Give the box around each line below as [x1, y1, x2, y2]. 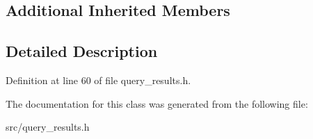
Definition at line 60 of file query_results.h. [6, 72, 191, 87]
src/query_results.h [6, 120, 90, 134]
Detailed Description [6, 40, 158, 62]
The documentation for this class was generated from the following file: [6, 96, 308, 111]
